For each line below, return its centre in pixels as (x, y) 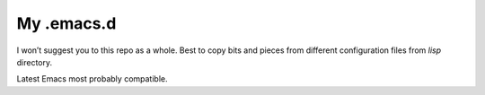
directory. (35, 62)
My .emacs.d (66, 23)
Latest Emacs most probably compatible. (92, 79)
